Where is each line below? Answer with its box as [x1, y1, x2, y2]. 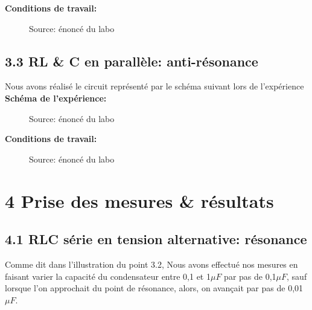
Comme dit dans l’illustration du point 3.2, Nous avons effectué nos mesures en [5, 257, 298, 270]
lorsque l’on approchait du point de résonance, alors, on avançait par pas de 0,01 [5, 282, 304, 294]
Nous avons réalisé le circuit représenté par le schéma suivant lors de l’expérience [5, 80, 304, 92]
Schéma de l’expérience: [5, 91, 107, 104]
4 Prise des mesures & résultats [5, 188, 274, 213]
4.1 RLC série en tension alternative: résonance [5, 230, 307, 248]
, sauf [287, 270, 307, 282]
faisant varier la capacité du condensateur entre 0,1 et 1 [5, 270, 211, 282]
